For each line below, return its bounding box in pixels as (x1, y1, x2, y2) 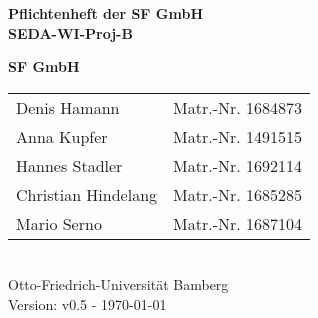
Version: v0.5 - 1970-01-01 (8, 293, 167, 314)
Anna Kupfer (16, 124, 108, 148)
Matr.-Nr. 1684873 (173, 95, 303, 119)
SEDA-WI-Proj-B (8, 22, 133, 43)
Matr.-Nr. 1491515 (173, 124, 303, 148)
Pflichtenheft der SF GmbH (8, 3, 203, 23)
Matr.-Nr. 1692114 (173, 153, 303, 177)
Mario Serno (16, 211, 102, 235)
